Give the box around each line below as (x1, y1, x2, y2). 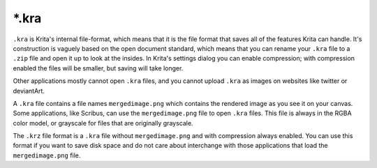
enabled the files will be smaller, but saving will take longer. (13, 63, 184, 72)
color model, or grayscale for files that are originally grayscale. (13, 119, 193, 127)
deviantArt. (13, 86, 45, 95)
